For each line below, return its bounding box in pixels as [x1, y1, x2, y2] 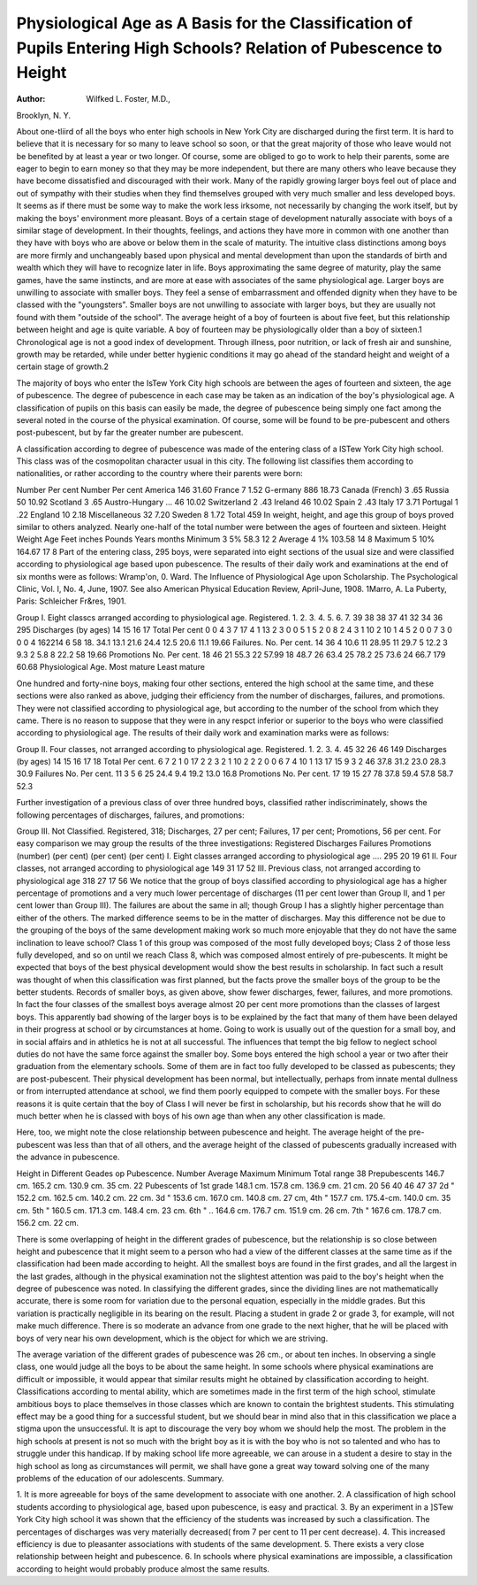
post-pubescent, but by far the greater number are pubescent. [16, 427, 244, 438]
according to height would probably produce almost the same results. [16, 1563, 269, 1574]
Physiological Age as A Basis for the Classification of [16, 13, 413, 33]
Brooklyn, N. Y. [16, 110, 71, 120]
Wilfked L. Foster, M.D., [86, 94, 171, 104]
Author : [16, 94, 46, 104]
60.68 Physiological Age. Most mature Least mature [16, 662, 205, 673]
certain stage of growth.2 [16, 361, 110, 372]
